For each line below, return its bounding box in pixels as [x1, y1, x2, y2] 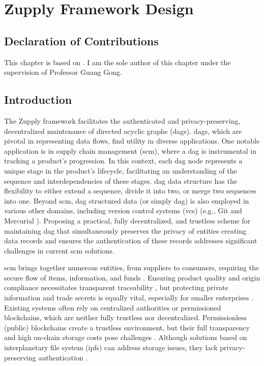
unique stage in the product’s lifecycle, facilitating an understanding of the [4, 165, 237, 176]
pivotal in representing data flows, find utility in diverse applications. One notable [4, 135, 260, 146]
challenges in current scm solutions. [4, 245, 114, 256]
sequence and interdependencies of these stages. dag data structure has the [4, 175, 237, 186]
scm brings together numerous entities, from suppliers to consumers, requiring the [4, 262, 259, 273]
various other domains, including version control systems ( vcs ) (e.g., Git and [4, 205, 242, 216]
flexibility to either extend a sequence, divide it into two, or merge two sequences [4, 185, 256, 196]
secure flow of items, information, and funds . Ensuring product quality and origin [4, 272, 260, 283]
